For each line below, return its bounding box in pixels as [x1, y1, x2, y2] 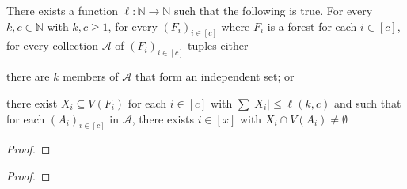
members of [63, 68, 119, 85]
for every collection [6, 37, 98, 54]
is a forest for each [267, 17, 357, 34]
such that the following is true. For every [174, 2, 373, 18]
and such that [333, 94, 401, 111]
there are [6, 68, 50, 85]
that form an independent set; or [135, 68, 295, 85]
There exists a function [6, 2, 118, 18]
